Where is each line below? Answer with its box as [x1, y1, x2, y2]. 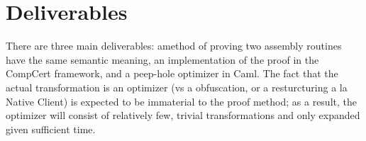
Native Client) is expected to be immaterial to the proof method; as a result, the [6, 94, 357, 108]
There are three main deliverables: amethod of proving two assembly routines [6, 38, 342, 53]
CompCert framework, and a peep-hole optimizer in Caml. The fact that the [6, 66, 338, 81]
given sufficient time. [6, 121, 96, 136]
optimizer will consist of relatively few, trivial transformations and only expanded [6, 108, 360, 123]
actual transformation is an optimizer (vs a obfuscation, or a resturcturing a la [6, 79, 348, 94]
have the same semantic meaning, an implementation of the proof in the [6, 52, 319, 67]
